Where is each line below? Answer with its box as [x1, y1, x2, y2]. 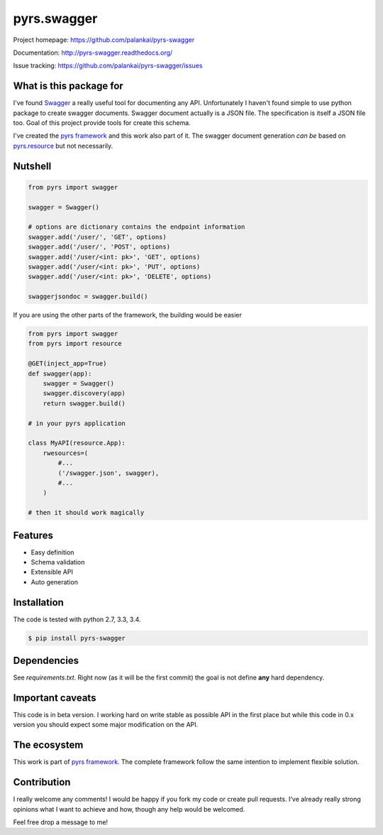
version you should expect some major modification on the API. [13, 721, 199, 729]
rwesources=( [43, 449, 89, 457]
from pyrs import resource [28, 339, 122, 348]
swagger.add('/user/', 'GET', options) [28, 233, 167, 241]
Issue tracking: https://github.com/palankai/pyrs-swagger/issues [13, 61, 203, 70]
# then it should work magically [28, 508, 145, 517]
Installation [13, 596, 64, 608]
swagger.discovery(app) [43, 389, 126, 398]
